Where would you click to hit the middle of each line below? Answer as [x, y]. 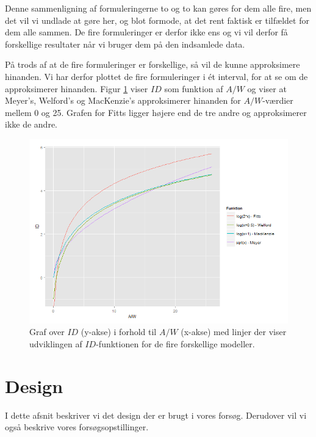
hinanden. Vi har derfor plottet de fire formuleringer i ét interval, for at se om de [156, 76]
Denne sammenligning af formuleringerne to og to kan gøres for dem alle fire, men [158, 8]
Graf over [47, 332]
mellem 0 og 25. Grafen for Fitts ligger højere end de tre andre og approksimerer [156, 112]
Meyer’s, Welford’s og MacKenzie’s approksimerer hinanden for [123, 100]
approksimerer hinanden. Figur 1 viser [77, 88]
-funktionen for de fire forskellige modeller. [175, 343]
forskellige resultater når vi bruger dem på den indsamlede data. [125, 44]
